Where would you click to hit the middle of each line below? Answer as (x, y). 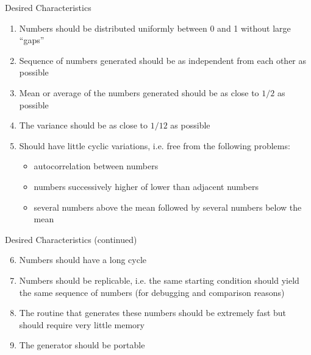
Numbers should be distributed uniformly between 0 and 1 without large (155, 28)
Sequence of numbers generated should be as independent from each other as (163, 60)
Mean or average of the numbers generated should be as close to (139, 92)
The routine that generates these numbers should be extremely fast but (153, 313)
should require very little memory (82, 324)
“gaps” (32, 40)
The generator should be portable (82, 345)
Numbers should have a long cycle (83, 260)
